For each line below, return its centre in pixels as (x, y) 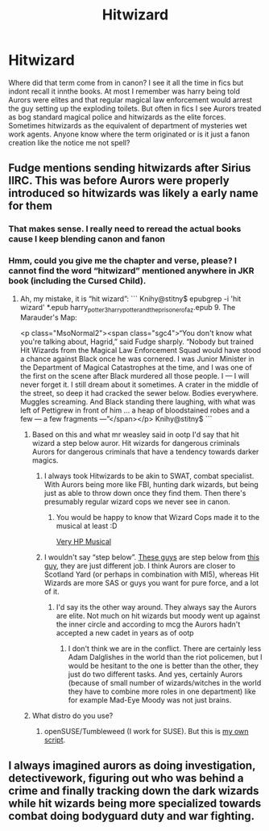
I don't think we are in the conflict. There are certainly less (165, 648)
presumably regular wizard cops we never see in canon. (137, 502)
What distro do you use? (72, 716)
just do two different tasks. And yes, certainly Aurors (155, 674)
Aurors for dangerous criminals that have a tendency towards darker (145, 452)
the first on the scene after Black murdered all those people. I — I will (134, 376)
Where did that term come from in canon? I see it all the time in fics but (126, 82)
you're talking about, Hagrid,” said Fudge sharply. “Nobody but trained (137, 342)
